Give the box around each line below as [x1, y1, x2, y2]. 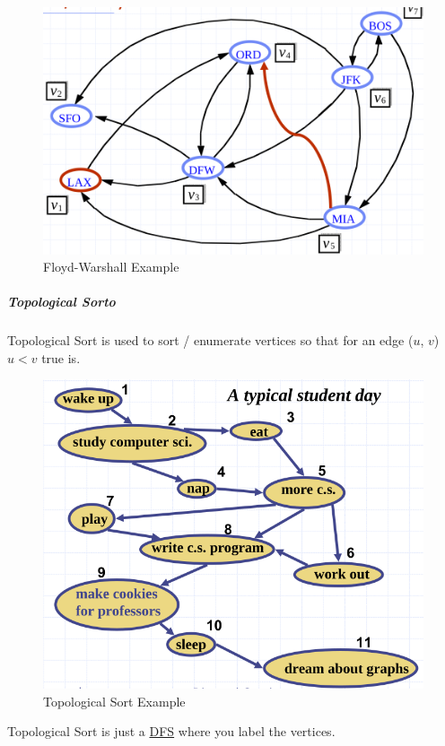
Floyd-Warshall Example [43, 257, 179, 276]
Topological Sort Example [43, 691, 186, 710]
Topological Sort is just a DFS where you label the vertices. [7, 722, 336, 741]
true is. [41, 348, 81, 367]
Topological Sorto [7, 292, 116, 311]
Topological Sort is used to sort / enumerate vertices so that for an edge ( [7, 331, 414, 350]
